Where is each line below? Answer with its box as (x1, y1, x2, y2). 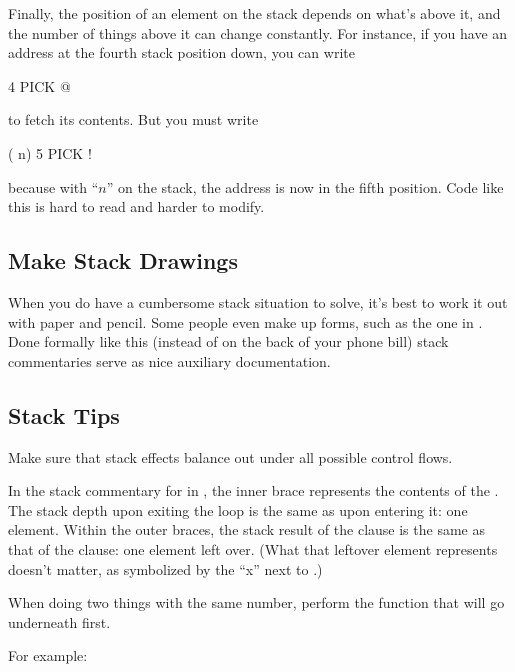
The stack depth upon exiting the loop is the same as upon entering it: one (8, 499, 468, 520)
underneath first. (8, 611, 111, 632)
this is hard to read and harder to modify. (8, 196, 265, 217)
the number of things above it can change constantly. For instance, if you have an (8, 22, 508, 43)
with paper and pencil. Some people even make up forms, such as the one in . (8, 311, 483, 332)
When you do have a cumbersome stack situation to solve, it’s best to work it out (8, 291, 508, 312)
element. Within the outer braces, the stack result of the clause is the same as (8, 519, 485, 540)
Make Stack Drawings (8, 245, 238, 276)
